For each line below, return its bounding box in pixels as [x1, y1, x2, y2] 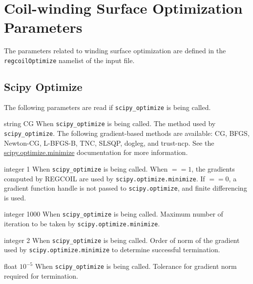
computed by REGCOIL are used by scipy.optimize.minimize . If [4, 173, 205, 183]
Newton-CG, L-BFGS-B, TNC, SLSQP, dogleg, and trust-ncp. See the [4, 137, 214, 148]
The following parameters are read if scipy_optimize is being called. [4, 102, 211, 112]
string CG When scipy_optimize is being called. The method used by [4, 118, 216, 129]
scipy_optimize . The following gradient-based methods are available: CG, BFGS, [4, 128, 250, 138]
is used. [4, 192, 26, 202]
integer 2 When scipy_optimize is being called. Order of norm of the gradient [4, 235, 240, 245]
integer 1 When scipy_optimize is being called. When [4, 163, 168, 174]
